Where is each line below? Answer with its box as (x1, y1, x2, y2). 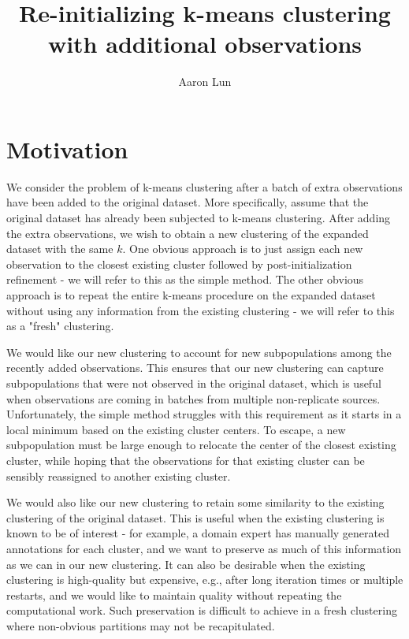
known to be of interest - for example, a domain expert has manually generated (6, 525, 390, 541)
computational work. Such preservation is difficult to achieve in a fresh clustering (6, 602, 397, 619)
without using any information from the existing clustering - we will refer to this (6, 302, 395, 318)
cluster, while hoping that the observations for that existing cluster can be (6, 451, 365, 468)
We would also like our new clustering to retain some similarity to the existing (6, 494, 385, 511)
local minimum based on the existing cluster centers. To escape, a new (6, 421, 346, 437)
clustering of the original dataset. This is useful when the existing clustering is (6, 509, 385, 526)
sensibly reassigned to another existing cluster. (6, 467, 231, 484)
